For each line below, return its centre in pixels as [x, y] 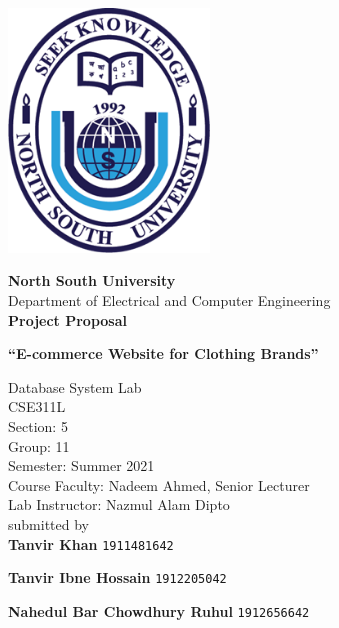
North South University [92, 280]
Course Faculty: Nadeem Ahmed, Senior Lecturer [159, 484]
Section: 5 [38, 426]
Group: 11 [39, 445]
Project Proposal [67, 319]
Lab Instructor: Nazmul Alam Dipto [119, 504]
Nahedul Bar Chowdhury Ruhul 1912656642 [159, 610]
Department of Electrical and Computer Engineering [169, 300]
